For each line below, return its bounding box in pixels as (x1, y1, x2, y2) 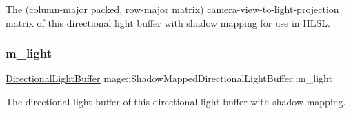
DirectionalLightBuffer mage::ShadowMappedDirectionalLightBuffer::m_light (6, 71, 332, 86)
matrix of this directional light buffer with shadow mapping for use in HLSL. (6, 15, 330, 29)
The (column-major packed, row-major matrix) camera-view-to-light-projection (6, 2, 339, 16)
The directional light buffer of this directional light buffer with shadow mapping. (6, 95, 346, 108)
